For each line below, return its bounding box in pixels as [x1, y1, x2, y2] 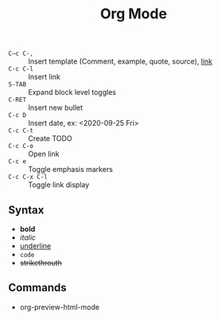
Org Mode [99, 5, 168, 23]
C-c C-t [8, 127, 34, 135]
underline [19, 241, 52, 251]
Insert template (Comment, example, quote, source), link [28, 57, 213, 66]
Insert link [28, 72, 61, 82]
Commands [8, 281, 68, 295]
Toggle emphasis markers [28, 165, 114, 174]
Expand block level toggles [28, 88, 117, 97]
